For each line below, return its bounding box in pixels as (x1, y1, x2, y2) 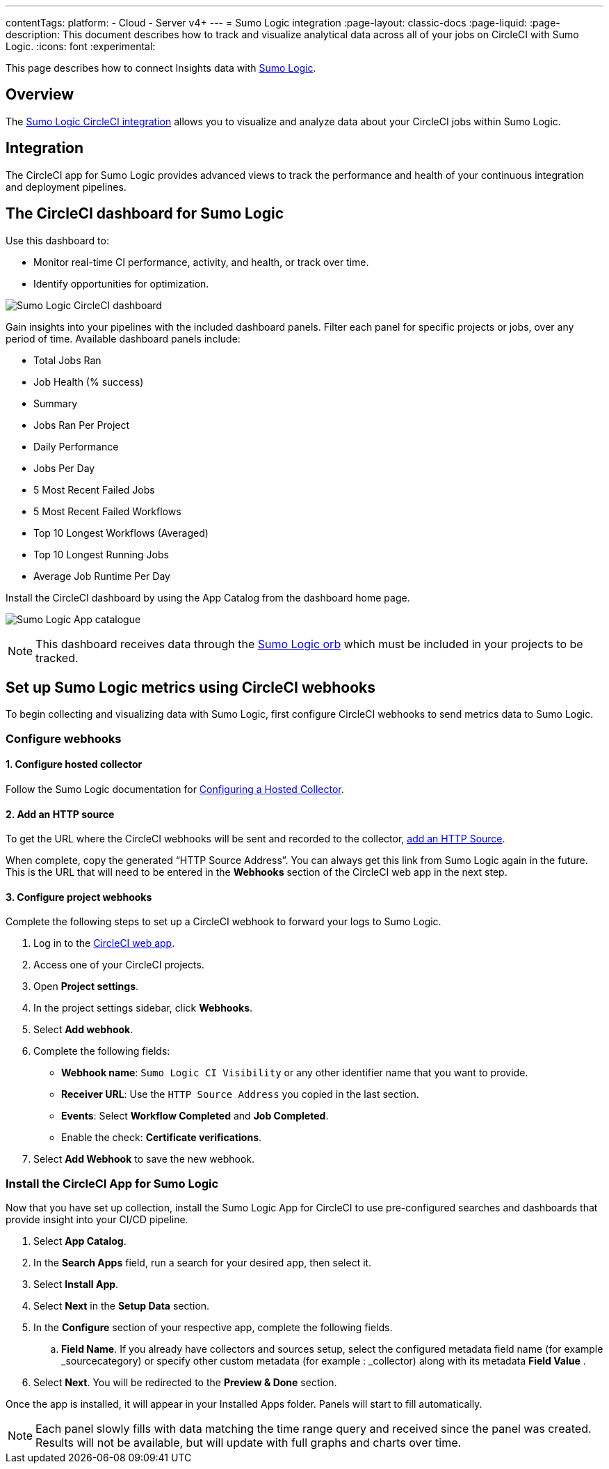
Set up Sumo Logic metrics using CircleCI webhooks (6, 678, 376, 696)
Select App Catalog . (33, 1235, 127, 1248)
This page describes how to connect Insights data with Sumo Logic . (6, 62, 316, 74)
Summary (33, 397, 78, 409)
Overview (6, 86, 74, 104)
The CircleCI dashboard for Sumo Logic (6, 205, 284, 223)
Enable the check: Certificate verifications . (61, 1131, 262, 1144)
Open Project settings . (33, 980, 139, 993)
